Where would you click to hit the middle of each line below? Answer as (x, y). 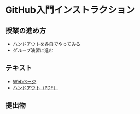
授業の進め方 (26, 31)
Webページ (24, 81)
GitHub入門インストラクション (70, 10)
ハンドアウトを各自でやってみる (47, 44)
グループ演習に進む (33, 50)
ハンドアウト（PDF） (35, 88)
